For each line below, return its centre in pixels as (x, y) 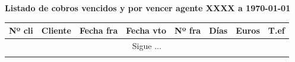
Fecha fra (99, 30)
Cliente (56, 30)
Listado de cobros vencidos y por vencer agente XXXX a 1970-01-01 (148, 8)
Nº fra (188, 30)
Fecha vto (146, 30)
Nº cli (21, 30)
